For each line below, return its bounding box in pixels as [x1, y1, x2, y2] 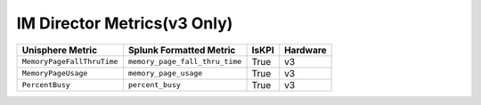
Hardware [283, 44, 327, 56]
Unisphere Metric [21, 44, 98, 56]
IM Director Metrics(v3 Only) [16, 13, 233, 33]
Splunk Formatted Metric [127, 44, 236, 56]
